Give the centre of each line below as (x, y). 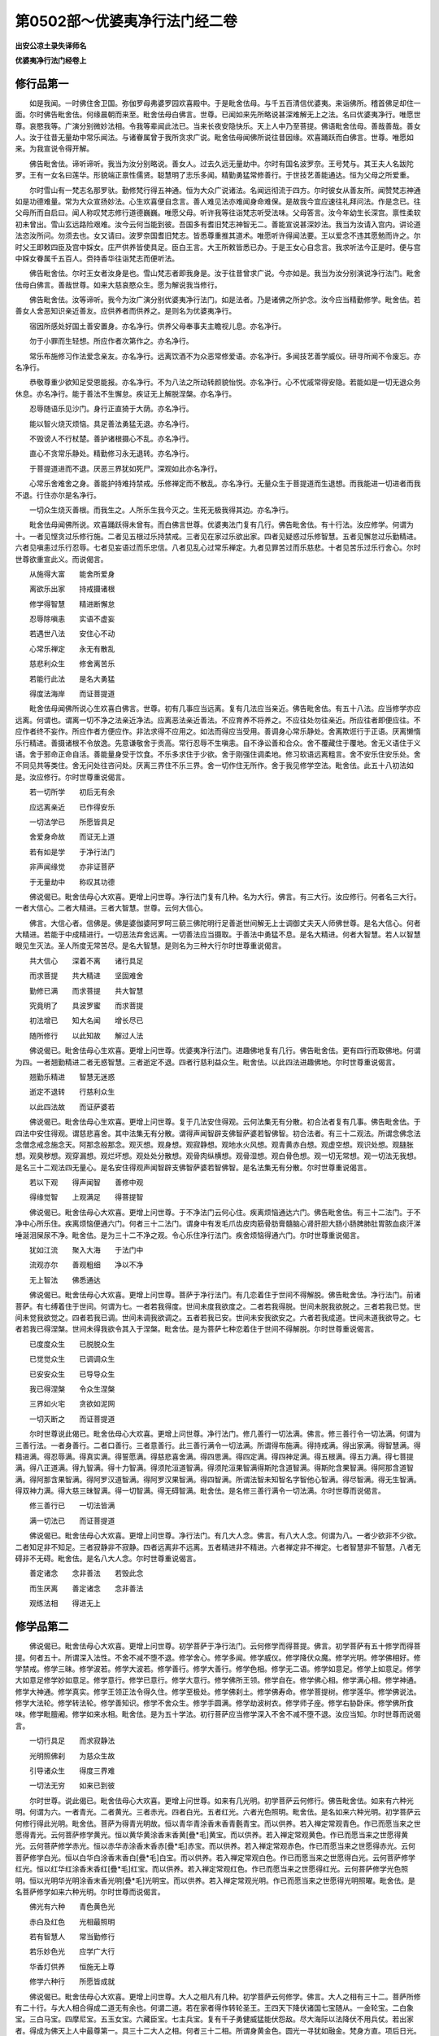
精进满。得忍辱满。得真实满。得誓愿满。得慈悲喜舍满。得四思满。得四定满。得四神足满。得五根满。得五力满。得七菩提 (214, 1456)
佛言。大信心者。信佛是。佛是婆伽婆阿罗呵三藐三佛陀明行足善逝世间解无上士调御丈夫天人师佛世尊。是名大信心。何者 (225, 923)
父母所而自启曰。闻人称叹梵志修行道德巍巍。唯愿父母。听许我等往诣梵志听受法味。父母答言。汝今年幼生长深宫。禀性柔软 (218, 213)
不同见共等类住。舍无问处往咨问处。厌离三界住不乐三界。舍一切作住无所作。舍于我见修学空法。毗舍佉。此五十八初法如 (214, 766)
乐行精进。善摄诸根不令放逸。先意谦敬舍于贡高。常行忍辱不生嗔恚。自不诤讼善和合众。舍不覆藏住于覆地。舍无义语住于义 (218, 743)
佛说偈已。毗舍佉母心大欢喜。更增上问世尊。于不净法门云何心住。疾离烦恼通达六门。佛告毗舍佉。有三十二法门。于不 (225, 1212)
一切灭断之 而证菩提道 (72, 1419)
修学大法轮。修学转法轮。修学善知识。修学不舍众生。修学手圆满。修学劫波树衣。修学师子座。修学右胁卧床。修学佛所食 (214, 1703)
